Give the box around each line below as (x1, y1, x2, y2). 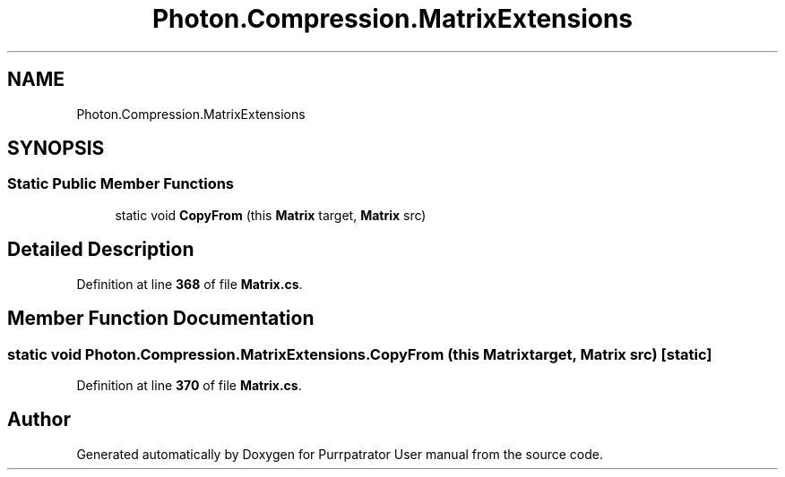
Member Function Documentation (7, 307, 315, 330)
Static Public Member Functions (7, 175, 235, 193)
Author (7, 408, 71, 431)
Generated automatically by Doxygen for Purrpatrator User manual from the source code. (76, 446, 603, 462)
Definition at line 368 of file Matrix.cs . (76, 276, 303, 292)
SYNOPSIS (7, 137, 105, 160)
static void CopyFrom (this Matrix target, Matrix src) (115, 207, 427, 223)
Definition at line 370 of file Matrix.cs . (76, 377, 302, 393)
